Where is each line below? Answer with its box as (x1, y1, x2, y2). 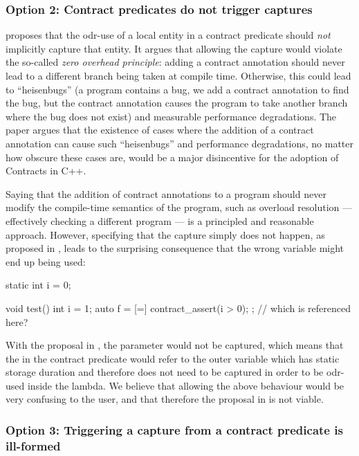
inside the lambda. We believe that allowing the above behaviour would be (27, 378, 344, 392)
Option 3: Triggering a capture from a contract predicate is (6, 421, 343, 438)
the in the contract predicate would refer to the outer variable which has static (6, 351, 340, 365)
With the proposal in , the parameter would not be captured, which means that (6, 338, 344, 352)
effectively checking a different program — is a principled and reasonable (6, 213, 314, 228)
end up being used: (6, 254, 86, 268)
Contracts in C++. (6, 163, 86, 178)
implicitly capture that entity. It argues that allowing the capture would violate (6, 41, 342, 55)
